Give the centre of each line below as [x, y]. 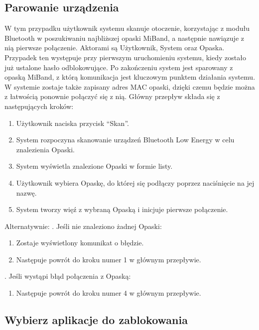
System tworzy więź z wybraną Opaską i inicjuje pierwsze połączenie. [122, 209]
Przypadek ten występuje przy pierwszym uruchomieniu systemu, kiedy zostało [125, 57]
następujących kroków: [39, 106]
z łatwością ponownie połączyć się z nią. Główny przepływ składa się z [112, 96]
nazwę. [26, 192]
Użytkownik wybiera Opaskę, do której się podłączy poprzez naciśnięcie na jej [135, 182]
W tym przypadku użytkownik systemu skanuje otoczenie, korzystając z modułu [127, 28]
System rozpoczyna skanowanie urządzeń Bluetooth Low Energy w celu [125, 140]
